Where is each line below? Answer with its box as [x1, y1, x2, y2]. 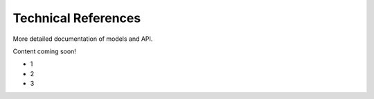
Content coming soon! [12, 47, 76, 55]
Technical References [12, 10, 141, 26]
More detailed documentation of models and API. [12, 35, 153, 43]
